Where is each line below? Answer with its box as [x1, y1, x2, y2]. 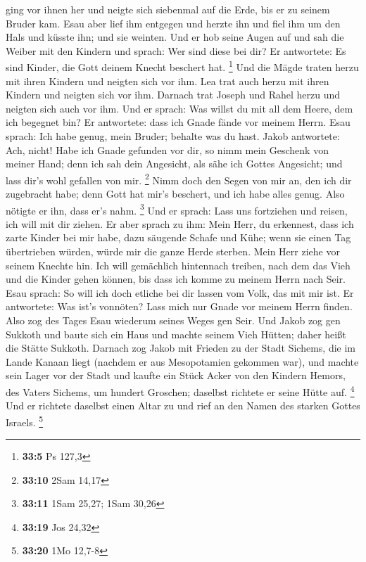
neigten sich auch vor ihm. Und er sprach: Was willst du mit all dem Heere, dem [6, 101, 353, 115]
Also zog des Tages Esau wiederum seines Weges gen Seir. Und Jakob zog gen [6, 313, 341, 328]
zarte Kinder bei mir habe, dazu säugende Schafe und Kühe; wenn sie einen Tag [6, 230, 351, 245]
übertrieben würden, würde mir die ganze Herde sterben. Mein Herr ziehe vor [6, 244, 340, 259]
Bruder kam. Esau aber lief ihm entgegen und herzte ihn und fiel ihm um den [6, 15, 341, 30]
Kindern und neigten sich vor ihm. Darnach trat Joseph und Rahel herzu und [6, 87, 341, 102]
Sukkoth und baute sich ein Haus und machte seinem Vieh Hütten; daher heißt [6, 326, 346, 341]
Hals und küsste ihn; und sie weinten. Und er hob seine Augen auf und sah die [6, 30, 344, 44]
